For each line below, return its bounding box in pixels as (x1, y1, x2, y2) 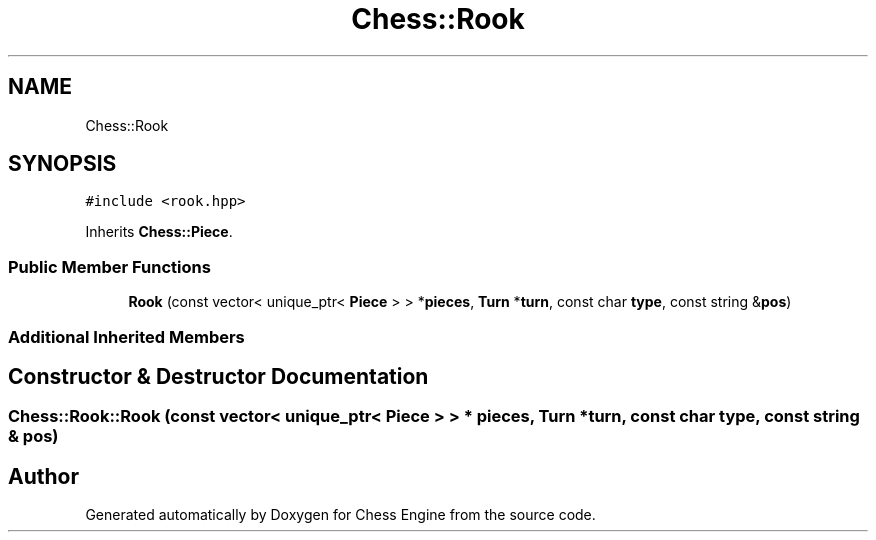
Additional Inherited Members (8, 326, 245, 347)
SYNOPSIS (8, 151, 117, 177)
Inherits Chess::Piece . (85, 223, 233, 241)
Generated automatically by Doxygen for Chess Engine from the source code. (85, 506, 596, 524)
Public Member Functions (8, 256, 211, 277)
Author (8, 463, 79, 489)
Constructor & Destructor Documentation (8, 363, 429, 389)
